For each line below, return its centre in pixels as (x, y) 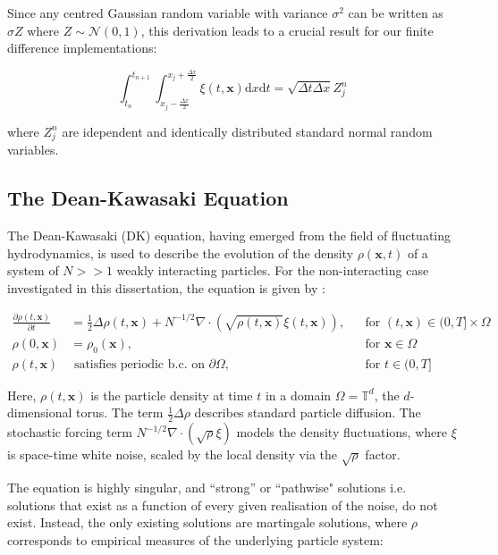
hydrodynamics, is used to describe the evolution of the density (181, 252)
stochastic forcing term (70, 432)
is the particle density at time (172, 395)
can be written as (396, 13)
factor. (383, 454)
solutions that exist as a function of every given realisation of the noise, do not (223, 505)
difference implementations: (82, 48)
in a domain (298, 395)
